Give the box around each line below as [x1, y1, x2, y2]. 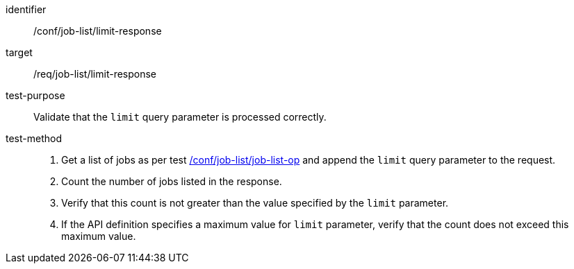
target [6, 46, 33, 58]
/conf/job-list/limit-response [33, 25, 162, 37]
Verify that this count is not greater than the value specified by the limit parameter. [61, 197, 449, 209]
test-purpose [6, 89, 65, 101]
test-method [6, 132, 62, 144]
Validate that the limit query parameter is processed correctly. [33, 111, 327, 123]
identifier [6, 3, 47, 15]
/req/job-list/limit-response [33, 68, 157, 80]
